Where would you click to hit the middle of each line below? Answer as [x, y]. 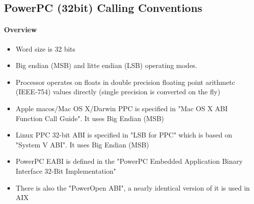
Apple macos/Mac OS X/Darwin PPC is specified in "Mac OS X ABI [122, 108]
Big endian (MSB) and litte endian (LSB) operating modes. [106, 65]
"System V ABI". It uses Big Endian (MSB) [82, 144]
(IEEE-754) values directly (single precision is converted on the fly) [118, 92]
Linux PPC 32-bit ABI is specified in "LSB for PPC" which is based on [124, 135]
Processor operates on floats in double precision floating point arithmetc [125, 82]
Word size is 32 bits [45, 48]
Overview [21, 30]
